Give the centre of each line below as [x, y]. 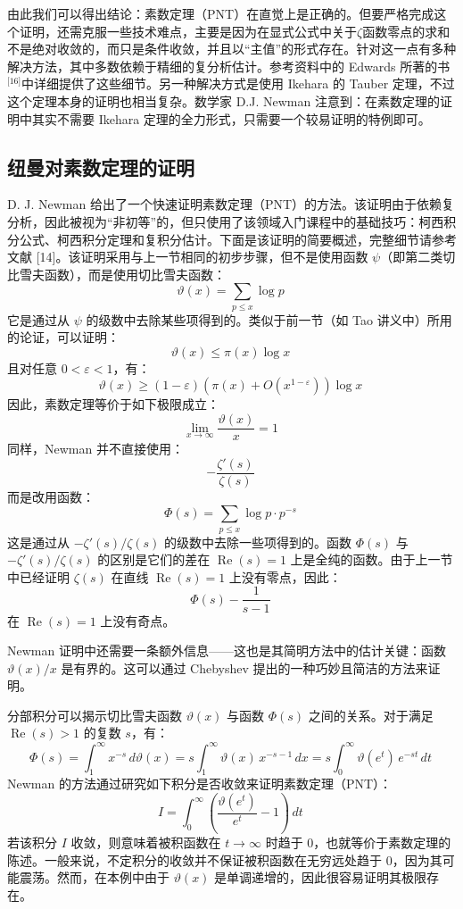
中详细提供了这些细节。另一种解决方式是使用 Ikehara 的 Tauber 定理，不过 [238, 83]
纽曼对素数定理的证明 [101, 167]
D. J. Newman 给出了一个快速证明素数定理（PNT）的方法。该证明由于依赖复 [231, 204]
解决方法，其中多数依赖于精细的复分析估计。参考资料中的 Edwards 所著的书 [229, 66]
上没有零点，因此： [285, 576]
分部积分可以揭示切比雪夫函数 [95, 715]
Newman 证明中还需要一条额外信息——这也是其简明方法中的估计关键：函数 [227, 650]
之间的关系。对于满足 [371, 715]
